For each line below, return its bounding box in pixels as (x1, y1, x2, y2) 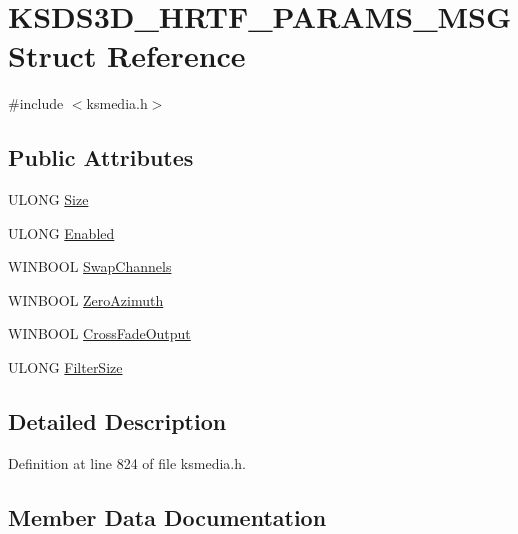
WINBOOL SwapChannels (8, 256, 172, 277)
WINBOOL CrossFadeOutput (8, 323, 191, 344)
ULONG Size (8, 189, 89, 210)
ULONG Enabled (8, 222, 115, 243)
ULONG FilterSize (8, 357, 123, 378)
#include (8, 93, 64, 114)
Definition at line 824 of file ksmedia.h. (8, 452, 246, 473)
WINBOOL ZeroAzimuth (8, 289, 164, 310)
